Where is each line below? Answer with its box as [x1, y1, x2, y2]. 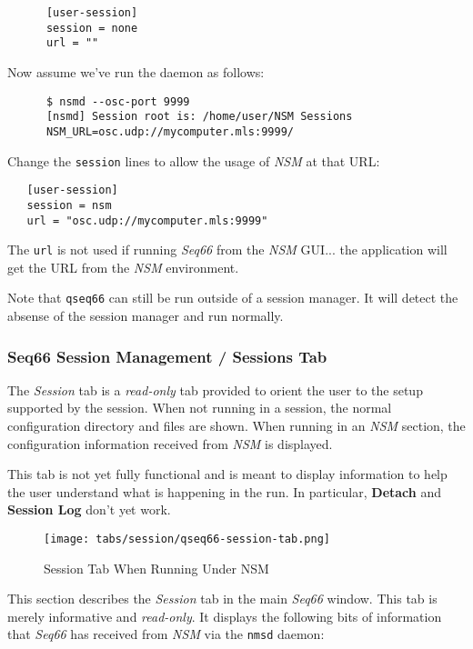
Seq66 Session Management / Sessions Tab [7, 344, 327, 367]
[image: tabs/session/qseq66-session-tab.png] [44, 533, 330, 546]
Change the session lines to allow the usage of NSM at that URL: [7, 151, 380, 170]
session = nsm [26, 198, 112, 212]
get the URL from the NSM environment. [7, 257, 239, 276]
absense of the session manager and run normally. [7, 306, 284, 325]
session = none [45, 21, 138, 35]
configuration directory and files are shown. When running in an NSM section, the [7, 416, 466, 435]
